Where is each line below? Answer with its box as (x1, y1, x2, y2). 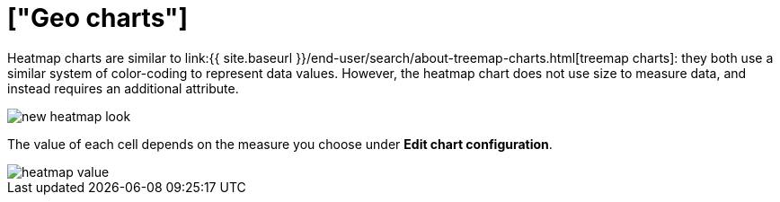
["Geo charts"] (7, 3, 189, 33)
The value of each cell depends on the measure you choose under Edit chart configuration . (7, 136, 553, 152)
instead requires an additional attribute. (7, 80, 239, 96)
